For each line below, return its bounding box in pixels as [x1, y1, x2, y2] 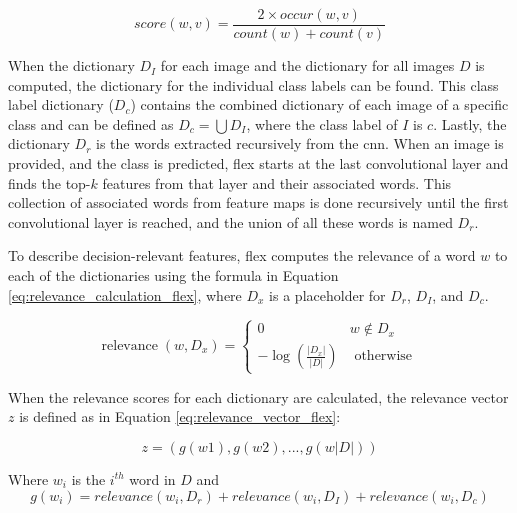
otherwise [354, 349, 413, 364]
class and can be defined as [8, 113, 174, 134]
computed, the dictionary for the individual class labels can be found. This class [8, 74, 499, 95]
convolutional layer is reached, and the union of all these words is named [8, 211, 453, 232]
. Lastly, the [433, 113, 507, 134]
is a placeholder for [269, 284, 386, 305]
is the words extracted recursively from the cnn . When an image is [96, 133, 504, 154]
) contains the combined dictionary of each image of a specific [130, 94, 509, 115]
